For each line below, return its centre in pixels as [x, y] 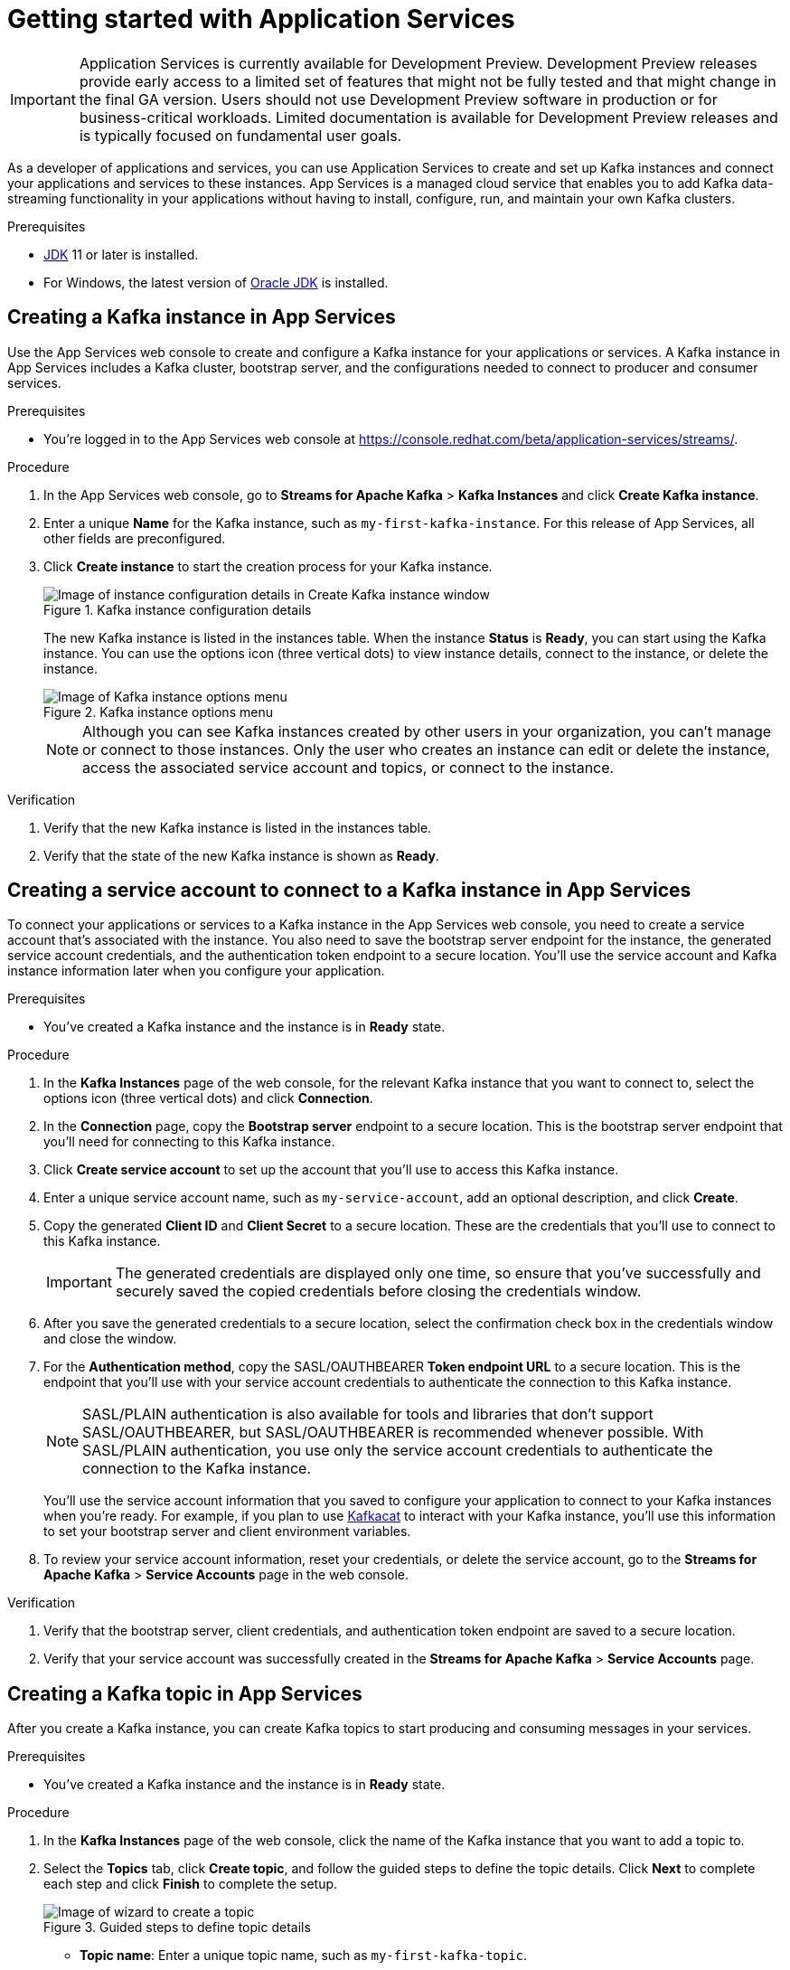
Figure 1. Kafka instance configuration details [178, 609]
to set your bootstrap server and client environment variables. [227, 1532]
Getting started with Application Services [261, 19]
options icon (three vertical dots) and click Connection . [208, 1098]
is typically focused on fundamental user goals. [240, 135]
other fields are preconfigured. [135, 538]
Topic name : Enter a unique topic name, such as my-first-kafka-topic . [304, 1956]
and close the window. [110, 1339]
